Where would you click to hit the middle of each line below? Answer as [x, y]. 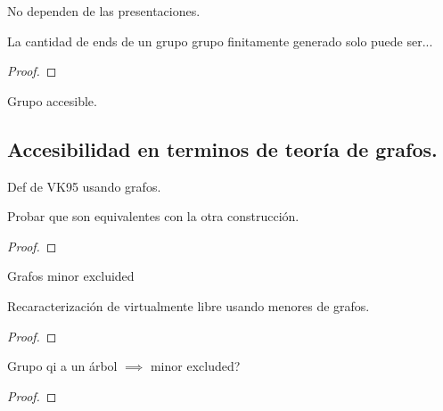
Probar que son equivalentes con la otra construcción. [153, 216]
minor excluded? [195, 366]
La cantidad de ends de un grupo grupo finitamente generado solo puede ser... [220, 41]
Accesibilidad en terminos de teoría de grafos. [222, 148]
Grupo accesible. [52, 100]
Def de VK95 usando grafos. [84, 186]
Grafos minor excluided [71, 276]
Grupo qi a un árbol [62, 366]
